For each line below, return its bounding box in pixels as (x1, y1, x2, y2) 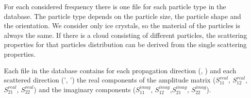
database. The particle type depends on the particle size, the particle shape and (4, 11, 241, 21)
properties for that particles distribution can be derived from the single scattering (4, 39, 247, 49)
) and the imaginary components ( (33, 84, 136, 94)
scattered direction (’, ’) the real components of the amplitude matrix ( (4, 75, 216, 85)
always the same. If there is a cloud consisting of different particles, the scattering (4, 30, 247, 40)
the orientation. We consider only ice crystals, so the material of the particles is (4, 20, 240, 31)
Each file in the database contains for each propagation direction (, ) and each (4, 65, 236, 75)
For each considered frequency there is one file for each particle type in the (4, 1, 226, 11)
